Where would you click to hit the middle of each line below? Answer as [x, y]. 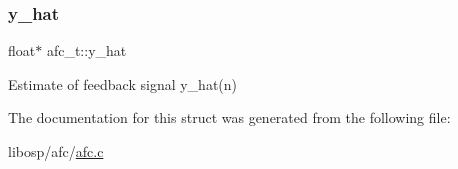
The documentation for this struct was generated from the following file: [229, 117]
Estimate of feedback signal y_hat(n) [123, 83]
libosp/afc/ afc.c [56, 151]
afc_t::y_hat [86, 50]
